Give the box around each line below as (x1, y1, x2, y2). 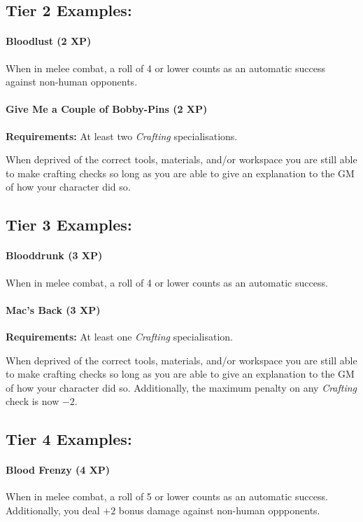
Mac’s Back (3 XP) (6, 302, 101, 317)
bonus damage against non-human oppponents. (118, 503, 320, 518)
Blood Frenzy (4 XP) (6, 462, 111, 477)
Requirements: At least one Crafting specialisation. (6, 329, 233, 343)
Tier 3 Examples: (6, 214, 132, 235)
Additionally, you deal (6, 503, 100, 518)
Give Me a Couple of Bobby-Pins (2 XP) (6, 102, 208, 116)
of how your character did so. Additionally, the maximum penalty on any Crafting (6, 380, 357, 394)
